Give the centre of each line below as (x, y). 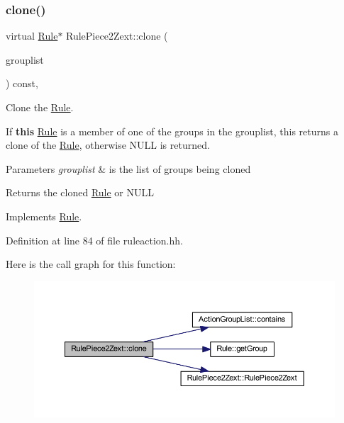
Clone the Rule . (40, 107)
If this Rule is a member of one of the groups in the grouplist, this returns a (172, 131)
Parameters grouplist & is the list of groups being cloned (128, 168)
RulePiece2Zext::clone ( (117, 36)
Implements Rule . (44, 216)
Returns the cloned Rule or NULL (80, 192)
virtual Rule (32, 36)
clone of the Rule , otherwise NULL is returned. (108, 145)
